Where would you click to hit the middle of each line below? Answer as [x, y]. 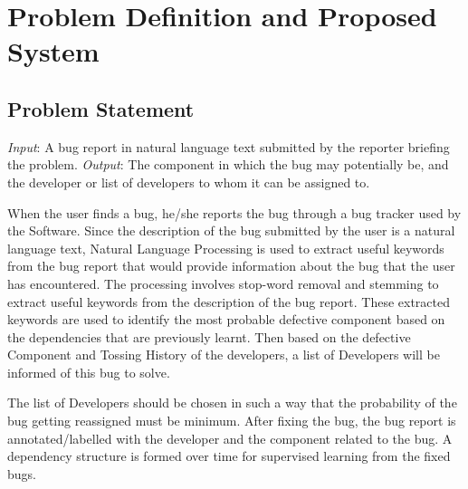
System [53, 51]
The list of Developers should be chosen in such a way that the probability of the [232, 403]
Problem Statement [101, 108]
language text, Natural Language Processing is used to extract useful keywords [226, 248]
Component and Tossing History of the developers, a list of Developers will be [224, 355]
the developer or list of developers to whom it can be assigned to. [189, 182]
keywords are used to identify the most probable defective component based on [226, 319]
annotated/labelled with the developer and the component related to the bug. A [230, 438]
